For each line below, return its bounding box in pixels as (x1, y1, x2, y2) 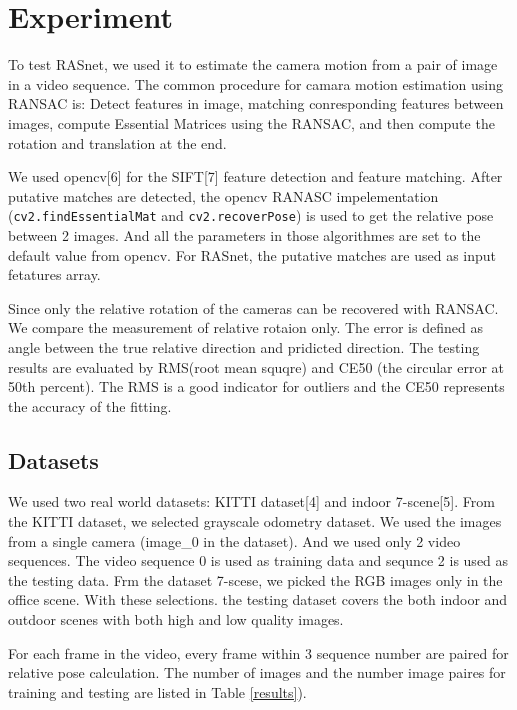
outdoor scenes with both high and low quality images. (8, 609, 344, 630)
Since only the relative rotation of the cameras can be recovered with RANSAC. (8, 297, 499, 318)
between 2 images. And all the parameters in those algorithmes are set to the (8, 224, 481, 245)
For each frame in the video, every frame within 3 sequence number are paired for (8, 642, 509, 663)
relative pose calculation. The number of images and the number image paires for (8, 662, 506, 683)
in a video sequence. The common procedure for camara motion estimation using (8, 73, 504, 94)
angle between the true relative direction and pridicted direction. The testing (8, 336, 480, 357)
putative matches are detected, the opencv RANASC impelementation (8, 185, 439, 206)
